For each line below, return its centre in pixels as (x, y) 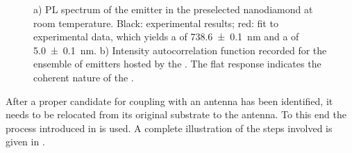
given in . (25, 142)
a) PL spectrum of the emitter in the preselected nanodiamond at (173, 9)
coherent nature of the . (84, 77)
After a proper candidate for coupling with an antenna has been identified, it (169, 100)
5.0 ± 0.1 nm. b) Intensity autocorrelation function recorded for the (180, 50)
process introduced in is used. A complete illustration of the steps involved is (169, 128)
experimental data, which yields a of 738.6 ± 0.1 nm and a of (166, 37)
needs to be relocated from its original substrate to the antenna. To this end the (176, 114)
